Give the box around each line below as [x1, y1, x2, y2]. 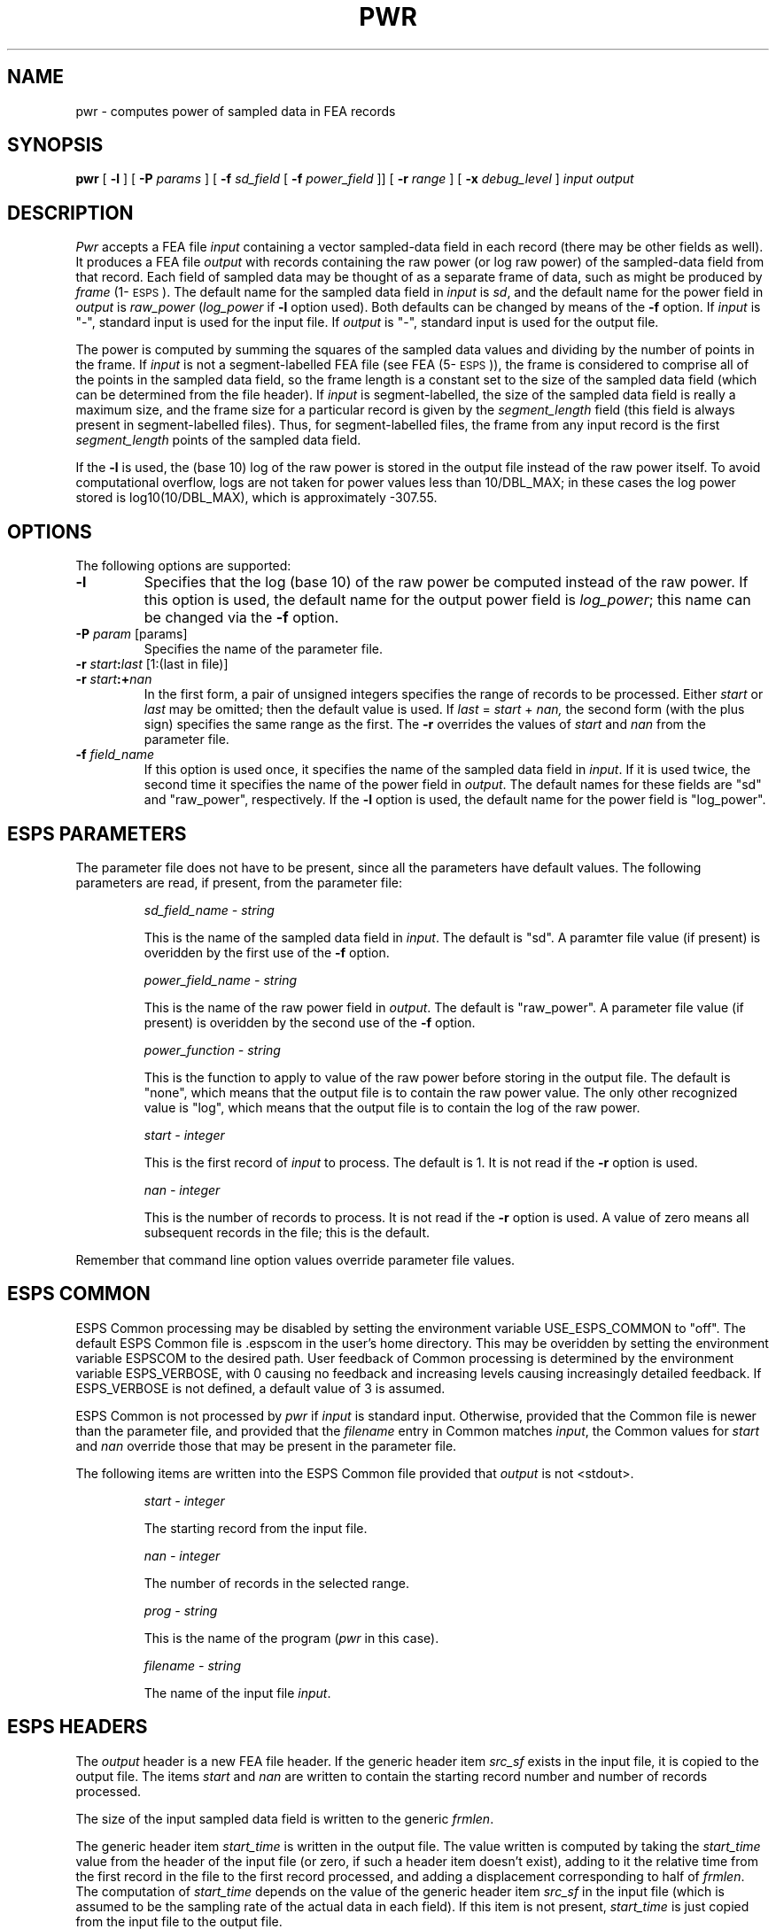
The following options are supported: [75, 558, 291, 574]
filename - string [144, 1657, 242, 1673]
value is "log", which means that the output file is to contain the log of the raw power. [144, 1099, 640, 1115]
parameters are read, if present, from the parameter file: [75, 874, 402, 890]
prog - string [144, 1602, 218, 1618]
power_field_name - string [144, 972, 298, 988]
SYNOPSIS [7, 134, 104, 157]
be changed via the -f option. [144, 608, 339, 627]
